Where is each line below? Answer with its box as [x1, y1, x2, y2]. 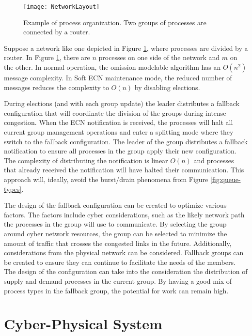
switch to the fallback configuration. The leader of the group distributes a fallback [4, 136, 248, 146]
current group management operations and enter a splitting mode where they [4, 127, 234, 137]
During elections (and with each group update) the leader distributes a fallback [4, 98, 239, 108]
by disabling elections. [134, 82, 200, 92]
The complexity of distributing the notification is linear [4, 155, 168, 165]
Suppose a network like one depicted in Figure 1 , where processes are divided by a [4, 43, 248, 53]
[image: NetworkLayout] [23, 3, 100, 10]
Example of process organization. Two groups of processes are [23, 17, 206, 27]
